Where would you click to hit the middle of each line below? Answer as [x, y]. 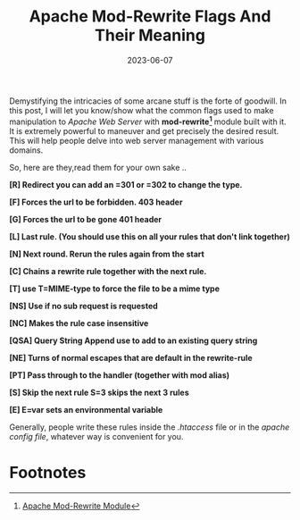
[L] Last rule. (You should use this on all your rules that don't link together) [150, 236]
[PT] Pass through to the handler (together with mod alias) [120, 375]
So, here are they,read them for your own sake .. [98, 167]
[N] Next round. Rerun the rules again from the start [107, 254]
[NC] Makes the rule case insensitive [79, 323]
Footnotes [48, 472]
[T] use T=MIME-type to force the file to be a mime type [115, 289]
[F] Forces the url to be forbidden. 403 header [96, 202]
